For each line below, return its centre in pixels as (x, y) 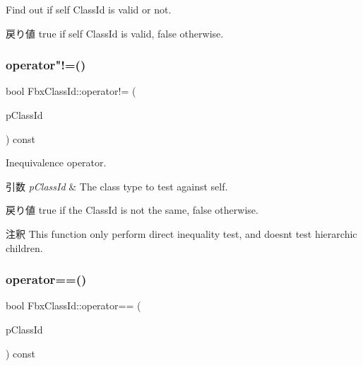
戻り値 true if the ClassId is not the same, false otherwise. (132, 210)
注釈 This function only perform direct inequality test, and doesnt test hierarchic (181, 233)
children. (24, 247)
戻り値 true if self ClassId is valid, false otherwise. (115, 33)
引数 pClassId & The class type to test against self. (117, 186)
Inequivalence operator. (56, 162)
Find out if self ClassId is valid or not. (89, 9)
